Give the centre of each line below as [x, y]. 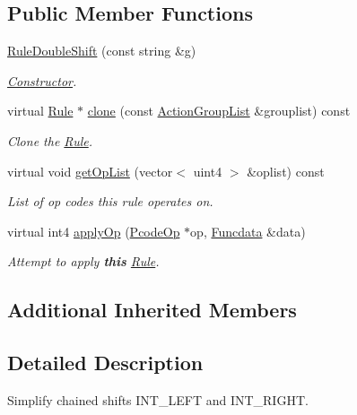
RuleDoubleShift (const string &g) [102, 51]
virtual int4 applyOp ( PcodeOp [94, 231]
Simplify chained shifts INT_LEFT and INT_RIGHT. [158, 399]
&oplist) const [286, 171]
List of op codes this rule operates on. [110, 201]
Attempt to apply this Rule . [83, 261]
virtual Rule [40, 111]
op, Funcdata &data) [248, 231]
